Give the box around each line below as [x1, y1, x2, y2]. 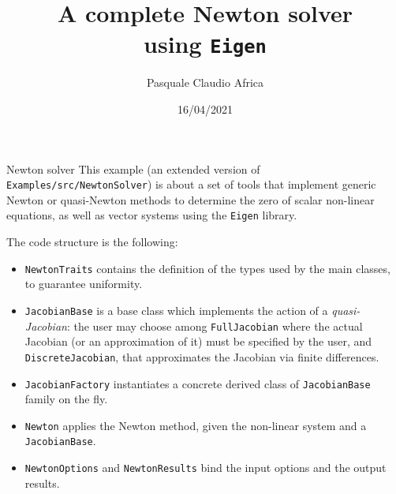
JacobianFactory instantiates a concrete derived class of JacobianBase [24, 375, 371, 391]
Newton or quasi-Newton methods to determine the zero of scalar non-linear [6, 191, 375, 208]
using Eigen [144, 28, 267, 60]
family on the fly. [24, 391, 108, 407]
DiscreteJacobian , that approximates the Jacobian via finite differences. [24, 348, 379, 365]
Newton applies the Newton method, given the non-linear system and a [24, 417, 367, 433]
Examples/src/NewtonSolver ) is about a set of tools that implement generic [6, 176, 376, 193]
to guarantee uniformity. [24, 275, 143, 292]
